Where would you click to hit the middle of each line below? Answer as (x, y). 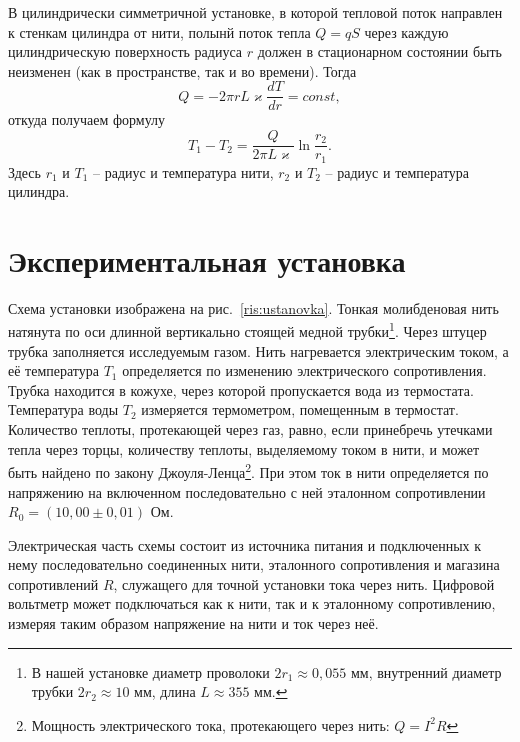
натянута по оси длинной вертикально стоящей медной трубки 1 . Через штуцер (247, 330)
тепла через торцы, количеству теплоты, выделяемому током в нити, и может (244, 448)
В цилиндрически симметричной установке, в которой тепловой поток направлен (255, 12)
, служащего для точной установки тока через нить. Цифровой (304, 583)
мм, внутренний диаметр (426, 671)
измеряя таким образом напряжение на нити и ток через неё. (193, 623)
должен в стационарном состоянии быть (379, 51)
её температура (53, 370)
